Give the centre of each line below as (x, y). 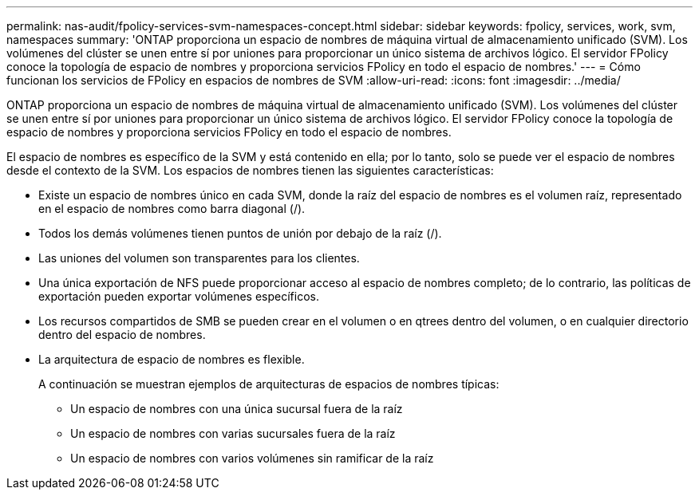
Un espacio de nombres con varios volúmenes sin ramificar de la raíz (252, 458)
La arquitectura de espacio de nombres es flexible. (172, 359)
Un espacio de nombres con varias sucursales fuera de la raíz (233, 433)
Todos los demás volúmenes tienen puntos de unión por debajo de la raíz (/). (240, 233)
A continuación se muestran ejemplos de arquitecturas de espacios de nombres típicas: (269, 384)
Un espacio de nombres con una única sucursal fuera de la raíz (237, 409)
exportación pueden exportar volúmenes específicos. (179, 296)
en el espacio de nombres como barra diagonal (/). (172, 209)
